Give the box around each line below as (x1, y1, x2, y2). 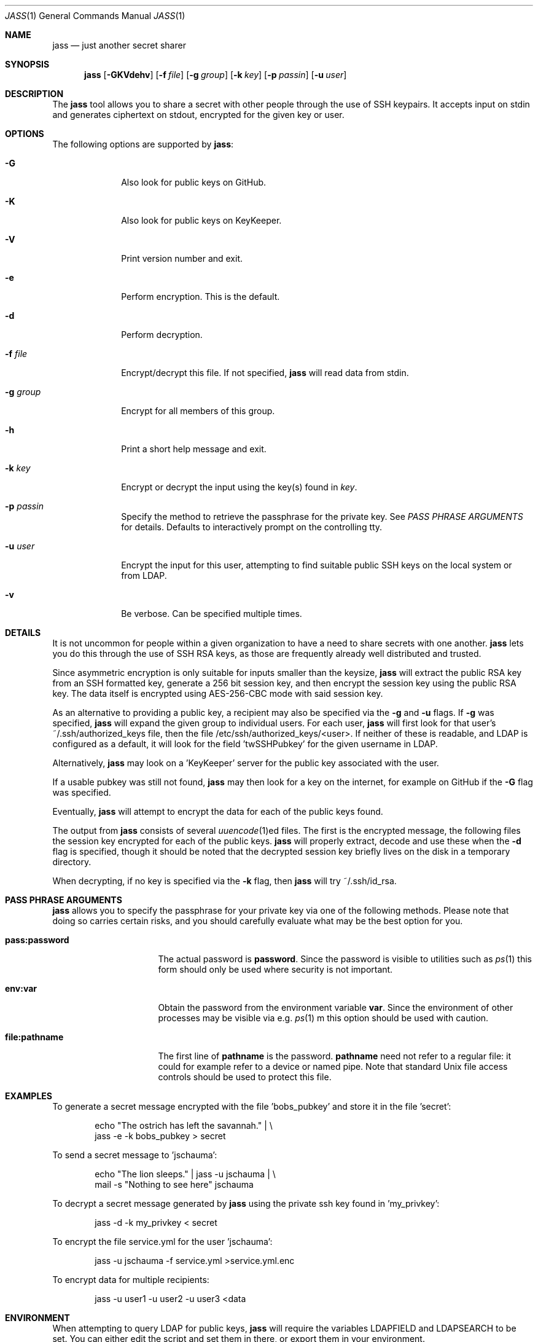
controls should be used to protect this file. (158, 1072, 332, 1082)
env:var (5, 983, 37, 994)
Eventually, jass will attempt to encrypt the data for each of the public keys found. (52, 806, 383, 817)
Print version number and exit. (121, 253, 243, 264)
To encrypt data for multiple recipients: (52, 1274, 209, 1285)
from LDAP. (121, 570, 167, 581)
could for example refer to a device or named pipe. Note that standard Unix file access (158, 1061, 508, 1072)
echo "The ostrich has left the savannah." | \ (95, 1120, 273, 1131)
